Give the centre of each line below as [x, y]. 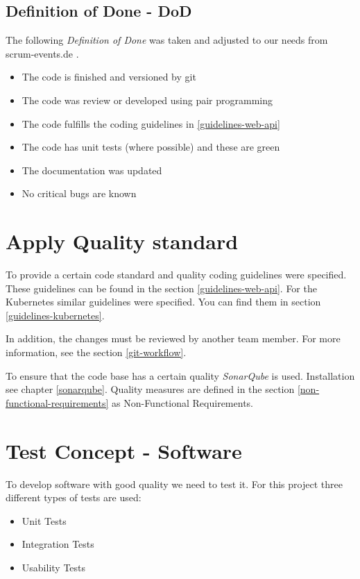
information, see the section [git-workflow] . [96, 352]
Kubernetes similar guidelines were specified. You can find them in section [163, 302]
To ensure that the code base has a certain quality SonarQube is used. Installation [180, 375]
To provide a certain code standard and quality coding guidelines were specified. [176, 275]
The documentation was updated [92, 170]
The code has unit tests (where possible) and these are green [151, 147]
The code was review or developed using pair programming [147, 100]
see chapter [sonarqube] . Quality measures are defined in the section [150, 389]
